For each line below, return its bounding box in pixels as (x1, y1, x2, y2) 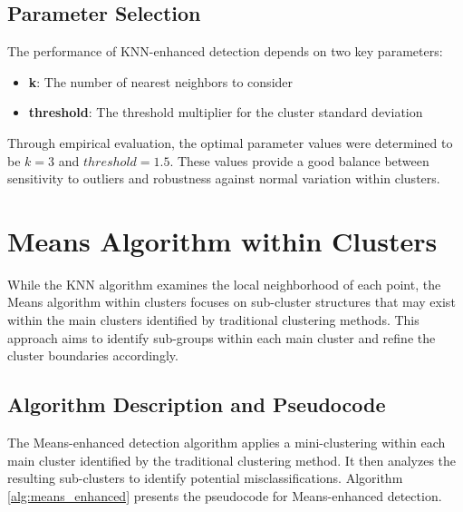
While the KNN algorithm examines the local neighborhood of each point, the (7, 274, 441, 293)
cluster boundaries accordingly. (7, 346, 178, 365)
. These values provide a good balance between (169, 151, 429, 170)
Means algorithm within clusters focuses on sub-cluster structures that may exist (7, 292, 456, 311)
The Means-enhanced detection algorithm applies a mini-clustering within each (7, 433, 446, 452)
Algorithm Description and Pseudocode (7, 390, 386, 418)
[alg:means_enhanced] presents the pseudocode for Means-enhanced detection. (7, 486, 442, 505)
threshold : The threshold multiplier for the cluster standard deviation (28, 103, 423, 122)
